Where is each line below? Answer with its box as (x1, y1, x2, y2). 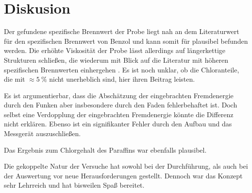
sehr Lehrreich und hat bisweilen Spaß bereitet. (4, 180, 145, 190)
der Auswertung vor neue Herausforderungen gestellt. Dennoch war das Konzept (4, 170, 243, 180)
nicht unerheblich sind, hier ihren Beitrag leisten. (49, 74, 195, 84)
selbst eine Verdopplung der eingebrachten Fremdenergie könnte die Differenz (4, 109, 234, 119)
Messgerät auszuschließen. (4, 128, 81, 139)
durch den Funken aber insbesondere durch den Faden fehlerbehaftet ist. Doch (4, 100, 237, 110)
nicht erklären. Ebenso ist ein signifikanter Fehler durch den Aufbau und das (4, 119, 232, 129)
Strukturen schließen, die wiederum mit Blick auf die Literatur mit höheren (4, 54, 228, 65)
